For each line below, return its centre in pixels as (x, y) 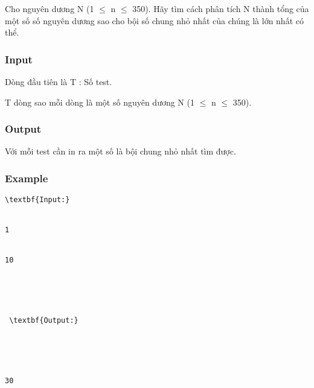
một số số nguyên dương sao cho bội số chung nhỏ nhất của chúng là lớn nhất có (154, 20)
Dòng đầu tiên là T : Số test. (59, 81)
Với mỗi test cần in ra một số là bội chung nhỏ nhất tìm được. (120, 151)
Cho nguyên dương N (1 (50, 8)
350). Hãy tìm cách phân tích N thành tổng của (221, 8)
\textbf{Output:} (44, 321)
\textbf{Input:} (37, 200)
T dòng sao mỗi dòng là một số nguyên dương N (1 (100, 102)
